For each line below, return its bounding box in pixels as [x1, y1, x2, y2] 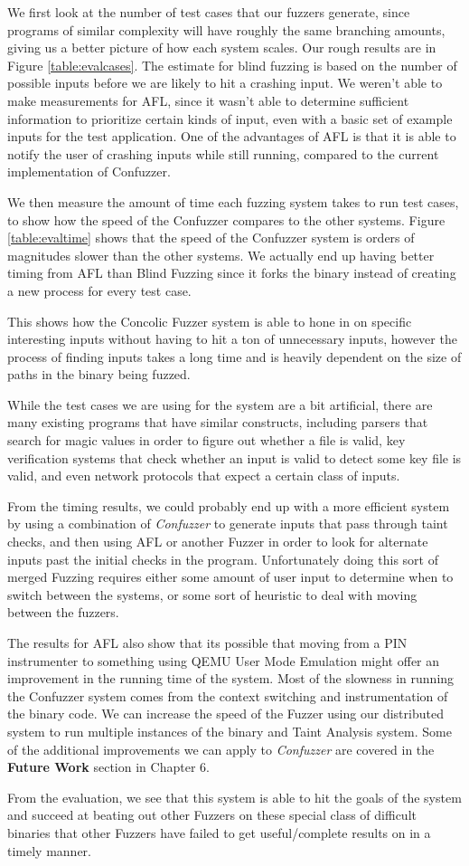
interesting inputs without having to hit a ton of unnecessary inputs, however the [7, 329, 457, 348]
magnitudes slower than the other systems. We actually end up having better [7, 245, 435, 264]
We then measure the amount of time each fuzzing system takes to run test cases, [7, 192, 459, 211]
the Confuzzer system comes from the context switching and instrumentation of [7, 686, 448, 705]
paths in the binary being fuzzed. [7, 365, 191, 384]
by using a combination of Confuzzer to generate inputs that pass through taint [7, 514, 448, 533]
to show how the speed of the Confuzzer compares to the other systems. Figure [7, 210, 446, 229]
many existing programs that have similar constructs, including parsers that [7, 413, 428, 432]
